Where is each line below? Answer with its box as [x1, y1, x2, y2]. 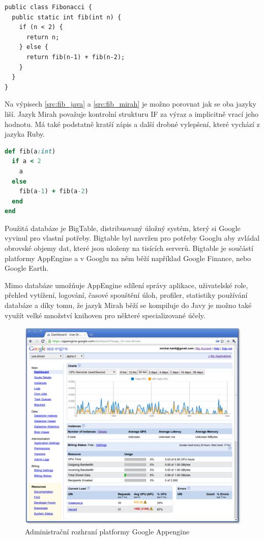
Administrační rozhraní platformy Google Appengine [25, 526, 190, 536]
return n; [26, 33, 60, 41]
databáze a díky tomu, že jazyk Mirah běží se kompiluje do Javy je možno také [5, 300, 252, 311]
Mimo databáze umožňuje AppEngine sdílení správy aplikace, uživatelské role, [5, 279, 248, 290]
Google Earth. [5, 263, 49, 273]
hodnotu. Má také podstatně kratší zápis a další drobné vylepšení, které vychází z [5, 118, 260, 129]
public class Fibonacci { [5, 4, 92, 11]
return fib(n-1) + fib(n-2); [26, 53, 125, 61]
